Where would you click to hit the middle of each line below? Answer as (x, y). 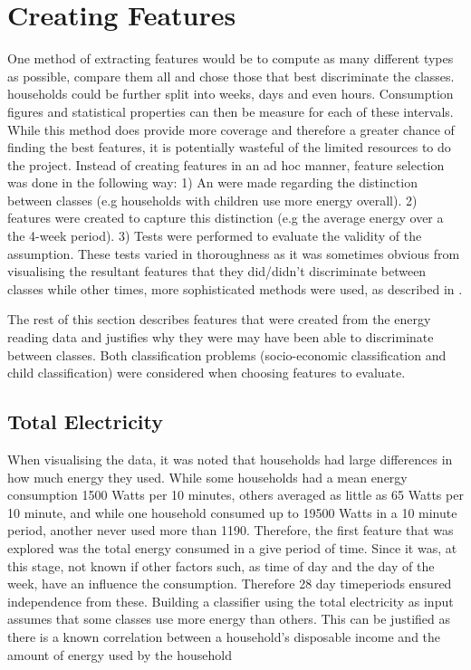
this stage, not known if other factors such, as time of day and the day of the (221, 565)
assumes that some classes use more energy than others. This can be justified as (229, 619)
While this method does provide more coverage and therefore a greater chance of (231, 129)
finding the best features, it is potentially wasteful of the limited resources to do (229, 147)
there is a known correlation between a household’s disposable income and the (224, 636)
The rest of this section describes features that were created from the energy (219, 319)
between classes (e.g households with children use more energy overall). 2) (212, 200)
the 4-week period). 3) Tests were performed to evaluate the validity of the (215, 236)
